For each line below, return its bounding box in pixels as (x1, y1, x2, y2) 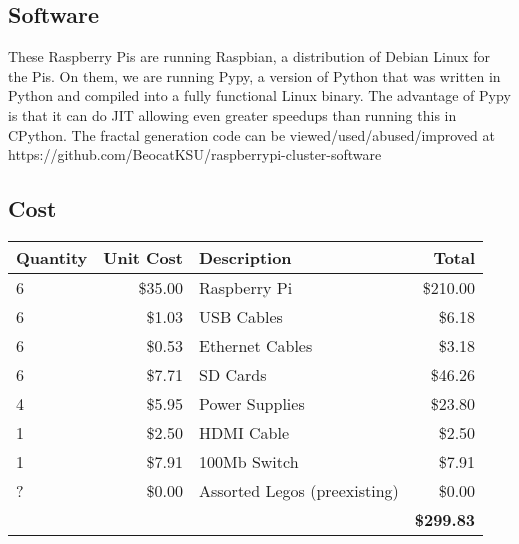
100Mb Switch (199, 449, 299, 473)
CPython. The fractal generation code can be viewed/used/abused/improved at (8, 124, 495, 145)
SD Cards (199, 362, 267, 386)
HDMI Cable (199, 420, 290, 444)
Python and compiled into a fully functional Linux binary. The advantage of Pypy (8, 85, 511, 106)
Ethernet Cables (199, 333, 313, 357)
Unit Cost (103, 245, 183, 269)
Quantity (16, 245, 88, 269)
